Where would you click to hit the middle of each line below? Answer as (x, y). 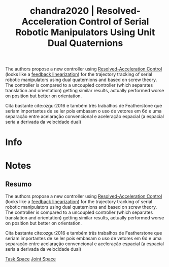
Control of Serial (114, 22)
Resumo (19, 184)
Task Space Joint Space (30, 259)
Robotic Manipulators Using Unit (85, 32)
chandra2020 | (62, 11)
